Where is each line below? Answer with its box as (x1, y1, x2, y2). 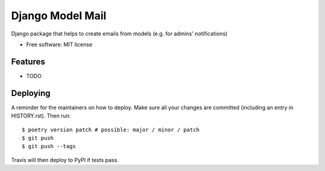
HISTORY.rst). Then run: (11, 112, 71, 119)
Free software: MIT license (26, 41, 93, 48)
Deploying (11, 88, 51, 98)
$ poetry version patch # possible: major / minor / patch (22, 126, 200, 133)
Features (11, 56, 45, 67)
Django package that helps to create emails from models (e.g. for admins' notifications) (11, 30, 228, 37)
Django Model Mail (11, 9, 107, 22)
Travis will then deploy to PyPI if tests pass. (11, 156, 119, 163)
